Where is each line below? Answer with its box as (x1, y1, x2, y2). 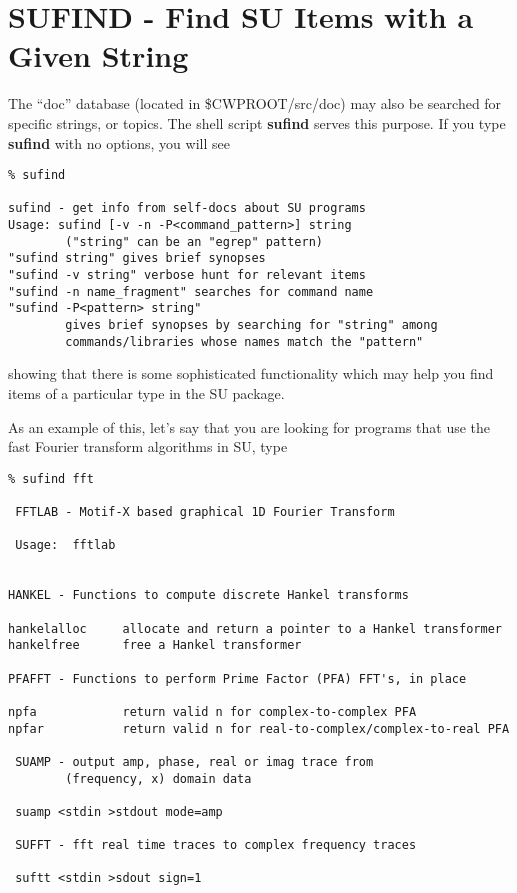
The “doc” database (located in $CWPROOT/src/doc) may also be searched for (8, 93, 502, 114)
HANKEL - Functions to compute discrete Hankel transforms (8, 588, 409, 603)
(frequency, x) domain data (65, 771, 252, 786)
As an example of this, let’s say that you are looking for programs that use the (8, 416, 491, 437)
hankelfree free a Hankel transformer (8, 638, 302, 653)
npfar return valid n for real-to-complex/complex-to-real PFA (8, 721, 510, 736)
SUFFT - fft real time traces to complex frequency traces (15, 838, 417, 853)
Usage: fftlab (15, 538, 116, 553)
